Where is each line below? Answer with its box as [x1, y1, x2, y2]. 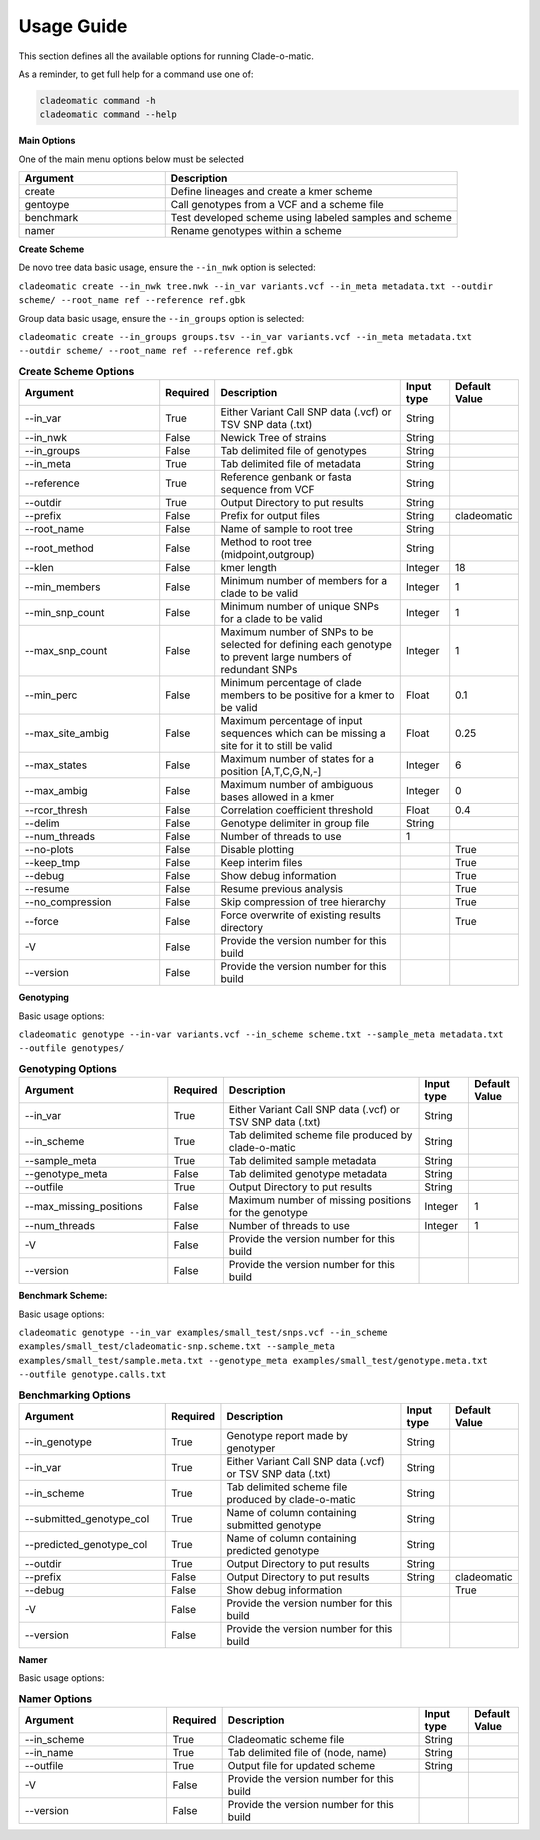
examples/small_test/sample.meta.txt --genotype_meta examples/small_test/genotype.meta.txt [18, 1355, 489, 1366]
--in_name [24, 1746, 74, 1759]
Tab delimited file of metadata [220, 457, 362, 471]
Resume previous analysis [220, 882, 344, 896]
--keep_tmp [24, 856, 80, 870]
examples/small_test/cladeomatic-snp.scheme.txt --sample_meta [18, 1341, 335, 1352]
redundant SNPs [220, 663, 298, 677]
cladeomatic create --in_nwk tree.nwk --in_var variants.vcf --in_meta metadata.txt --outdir [18, 280, 494, 292]
